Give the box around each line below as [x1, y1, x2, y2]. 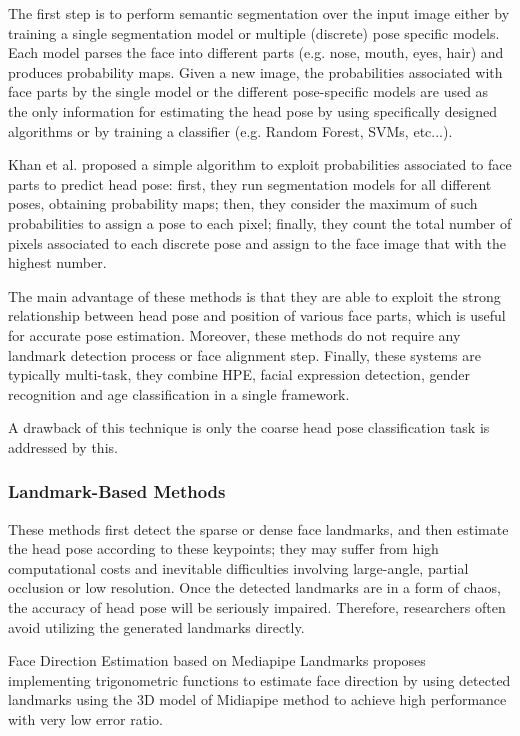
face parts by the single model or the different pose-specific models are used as [8, 81, 489, 102]
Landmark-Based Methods [8, 479, 226, 504]
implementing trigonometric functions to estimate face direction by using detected [8, 669, 511, 690]
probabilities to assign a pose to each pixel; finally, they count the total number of [8, 212, 512, 233]
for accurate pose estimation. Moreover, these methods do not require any [8, 324, 461, 345]
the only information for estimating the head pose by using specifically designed [8, 100, 497, 121]
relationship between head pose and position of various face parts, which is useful [8, 305, 506, 326]
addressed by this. [8, 436, 118, 457]
